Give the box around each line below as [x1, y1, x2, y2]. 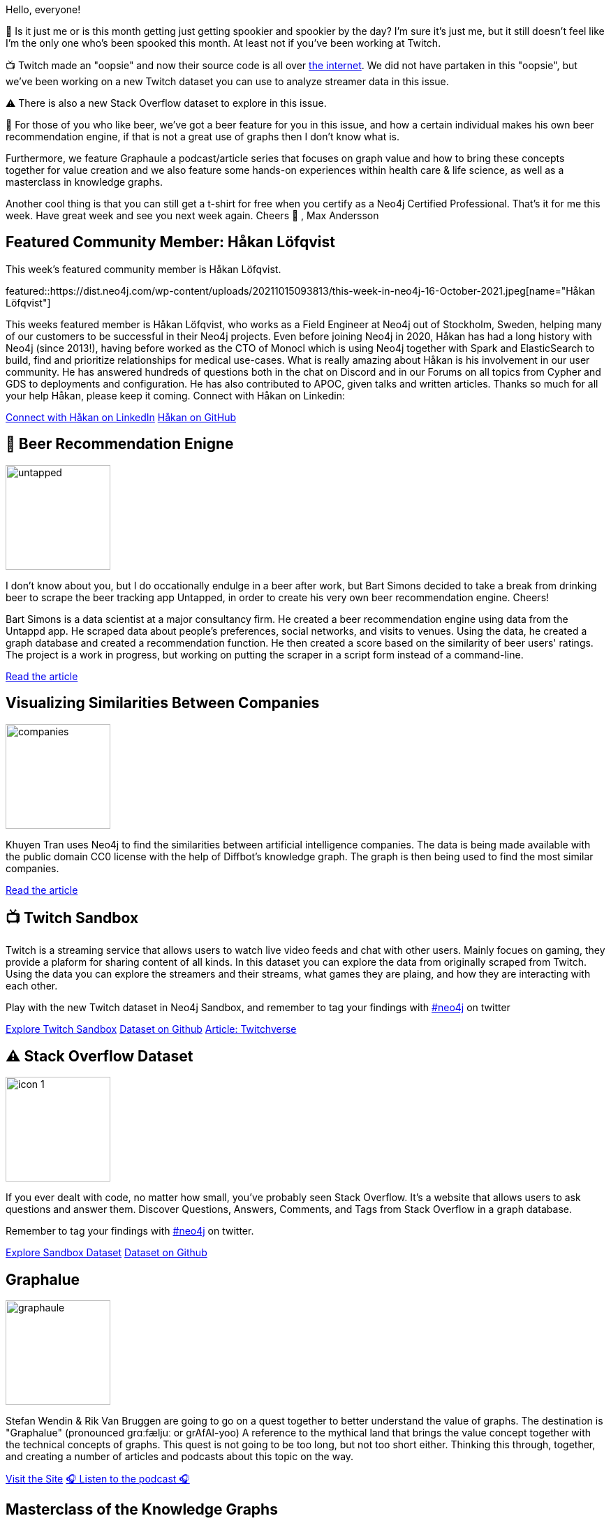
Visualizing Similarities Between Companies [6, 694, 320, 712]
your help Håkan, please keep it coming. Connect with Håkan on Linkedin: [6, 389, 345, 402]
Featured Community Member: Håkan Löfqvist [6, 233, 335, 251]
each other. [6, 980, 58, 992]
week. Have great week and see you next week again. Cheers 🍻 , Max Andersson [6, 209, 379, 221]
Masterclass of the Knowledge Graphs [6, 1501, 278, 1519]
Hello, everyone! [6, 3, 81, 15]
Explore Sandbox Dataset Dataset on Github [6, 1246, 207, 1259]
